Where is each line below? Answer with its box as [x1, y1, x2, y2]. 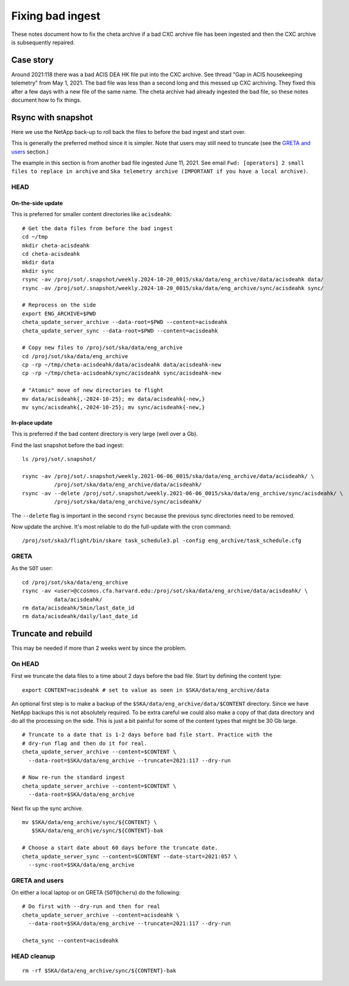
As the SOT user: [11, 565, 53, 572]
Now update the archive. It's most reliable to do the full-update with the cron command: [11, 523, 231, 530]
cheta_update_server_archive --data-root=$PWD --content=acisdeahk [22, 319, 228, 326]
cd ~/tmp [22, 233, 48, 241]
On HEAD [11, 660, 40, 668]
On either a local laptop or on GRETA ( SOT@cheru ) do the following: [11, 889, 181, 896]
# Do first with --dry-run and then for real [22, 903, 161, 910]
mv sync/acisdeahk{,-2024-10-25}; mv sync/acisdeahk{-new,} [22, 404, 205, 411]
